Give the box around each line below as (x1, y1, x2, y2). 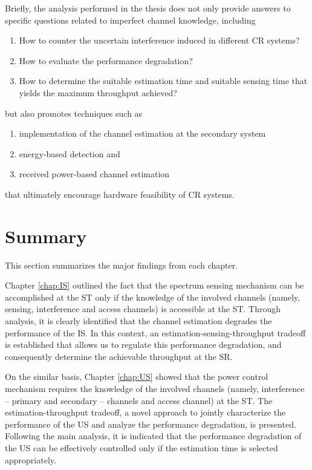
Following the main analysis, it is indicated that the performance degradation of (5, 429, 302, 442)
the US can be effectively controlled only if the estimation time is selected (5, 441, 278, 454)
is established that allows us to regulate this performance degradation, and (5, 338, 282, 351)
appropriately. (5, 453, 56, 466)
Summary (5, 223, 87, 248)
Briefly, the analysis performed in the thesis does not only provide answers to (5, 2, 291, 14)
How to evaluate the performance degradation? (19, 54, 193, 67)
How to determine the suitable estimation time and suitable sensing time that (19, 74, 308, 87)
